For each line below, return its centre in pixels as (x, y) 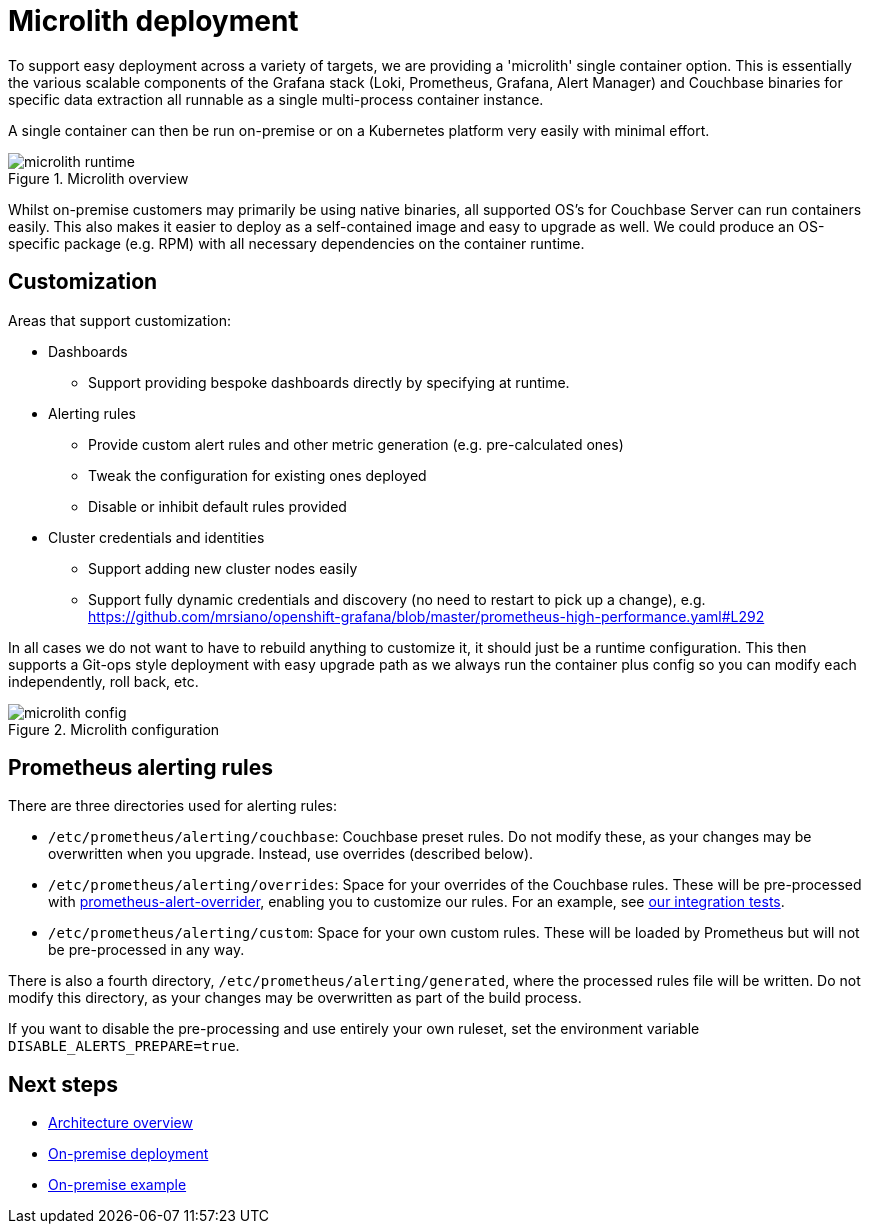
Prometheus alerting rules (140, 768)
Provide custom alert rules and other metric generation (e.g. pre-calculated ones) (356, 444)
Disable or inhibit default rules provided (217, 506)
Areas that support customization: (120, 320)
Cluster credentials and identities (156, 537)
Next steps (63, 1084)
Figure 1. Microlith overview (98, 178)
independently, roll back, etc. (103, 681)
